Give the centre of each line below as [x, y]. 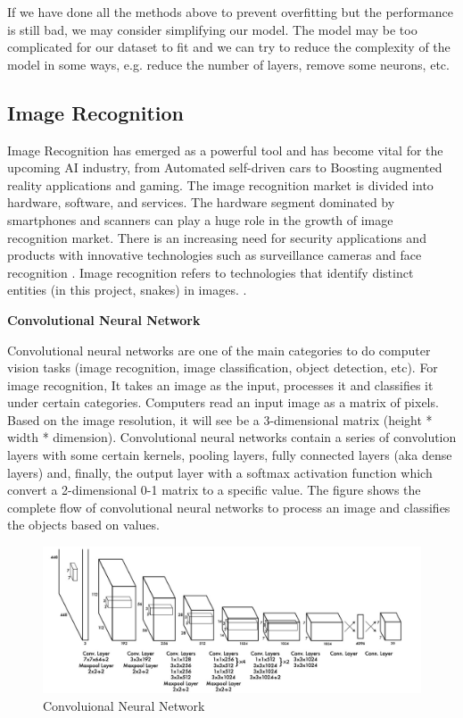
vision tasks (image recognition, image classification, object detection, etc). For [223, 367]
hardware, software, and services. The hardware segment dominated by [201, 202]
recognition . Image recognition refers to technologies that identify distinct [211, 272]
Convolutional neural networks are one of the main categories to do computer [219, 350]
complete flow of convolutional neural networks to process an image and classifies [229, 507]
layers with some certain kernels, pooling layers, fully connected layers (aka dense [230, 455]
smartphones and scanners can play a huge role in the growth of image [200, 219]
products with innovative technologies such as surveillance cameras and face [215, 255]
